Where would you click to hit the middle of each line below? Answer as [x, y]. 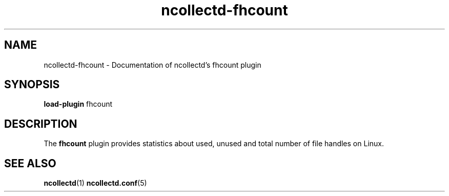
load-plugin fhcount [78, 104]
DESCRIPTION [41, 124]
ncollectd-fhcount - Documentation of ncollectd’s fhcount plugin [152, 65]
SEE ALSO [30, 163]
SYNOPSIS [32, 85]
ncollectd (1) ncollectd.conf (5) [95, 183]
